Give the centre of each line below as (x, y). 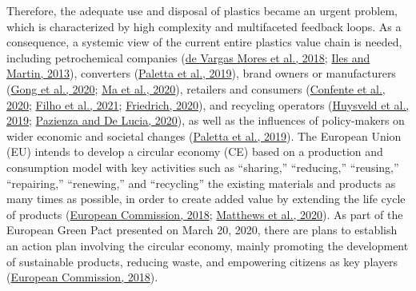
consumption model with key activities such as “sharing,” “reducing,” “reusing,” (203, 167)
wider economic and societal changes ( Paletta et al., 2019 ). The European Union (204, 136)
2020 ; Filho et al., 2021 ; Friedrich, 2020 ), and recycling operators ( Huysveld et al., (208, 104)
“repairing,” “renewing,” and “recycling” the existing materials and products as (201, 183)
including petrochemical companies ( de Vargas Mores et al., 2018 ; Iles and (188, 57)
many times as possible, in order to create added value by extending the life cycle (206, 199)
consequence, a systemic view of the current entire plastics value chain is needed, (204, 42)
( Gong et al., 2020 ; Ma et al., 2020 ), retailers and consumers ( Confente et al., (196, 88)
